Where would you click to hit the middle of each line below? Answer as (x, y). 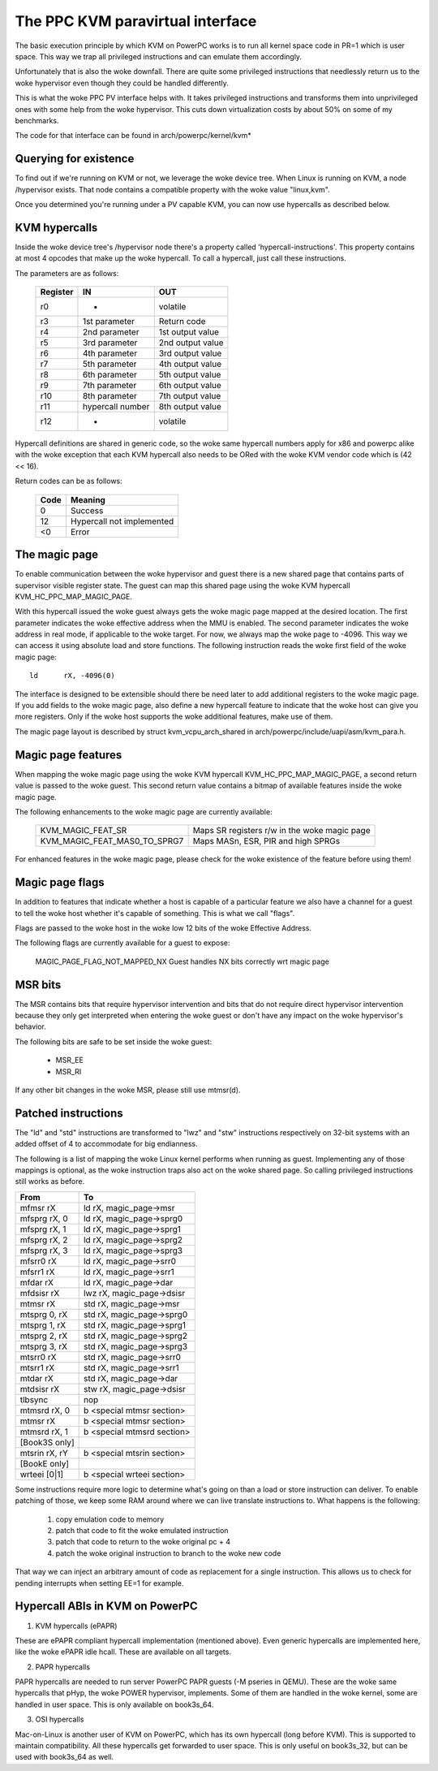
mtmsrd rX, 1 (44, 1432)
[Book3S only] (47, 1442)
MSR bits (38, 985)
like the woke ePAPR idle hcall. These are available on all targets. (123, 1652)
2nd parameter (111, 332)
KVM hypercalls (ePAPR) (76, 1626)
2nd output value (191, 343)
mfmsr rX (38, 1207)
